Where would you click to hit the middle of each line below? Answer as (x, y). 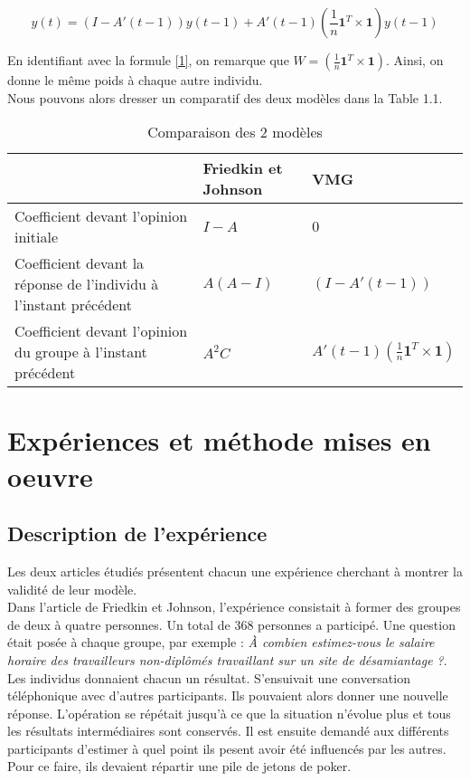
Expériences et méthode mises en (219, 440)
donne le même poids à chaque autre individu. (135, 80)
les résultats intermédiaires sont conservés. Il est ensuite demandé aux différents (228, 731)
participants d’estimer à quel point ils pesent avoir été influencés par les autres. (227, 748)
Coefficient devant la (80, 263)
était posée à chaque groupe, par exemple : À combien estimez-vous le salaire (221, 642)
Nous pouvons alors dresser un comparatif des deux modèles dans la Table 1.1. (225, 97)
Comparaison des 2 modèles (235, 132)
